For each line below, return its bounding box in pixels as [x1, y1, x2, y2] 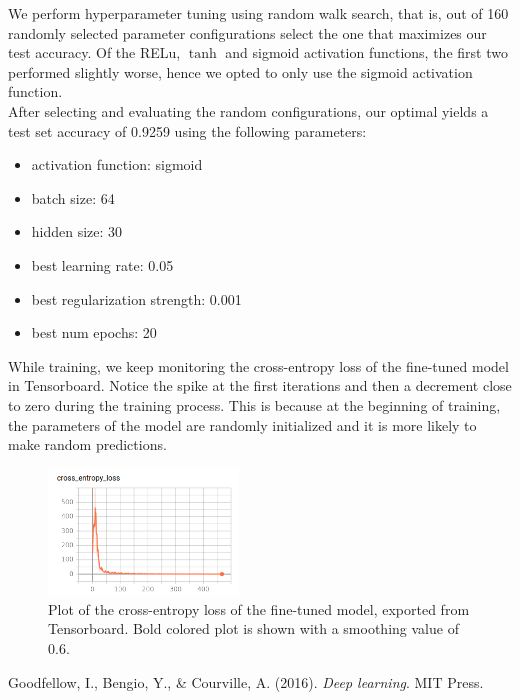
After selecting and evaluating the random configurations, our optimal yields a [8, 100, 489, 121]
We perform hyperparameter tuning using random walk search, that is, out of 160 [8, 3, 509, 23]
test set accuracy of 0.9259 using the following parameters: [8, 120, 367, 141]
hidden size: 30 [31, 221, 123, 242]
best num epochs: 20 [31, 322, 157, 343]
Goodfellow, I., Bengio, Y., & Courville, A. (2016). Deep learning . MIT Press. [8, 671, 484, 692]
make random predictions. [8, 434, 167, 455]
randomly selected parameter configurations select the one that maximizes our [8, 22, 487, 43]
